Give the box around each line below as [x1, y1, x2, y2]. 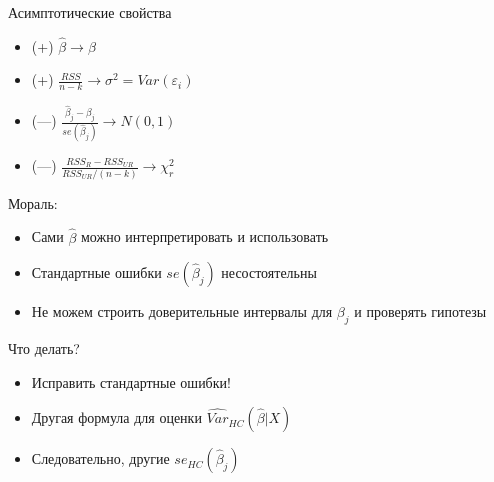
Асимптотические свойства [8, 2, 172, 22]
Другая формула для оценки [31, 407, 202, 428]
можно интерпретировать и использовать [80, 226, 329, 247]
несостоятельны [221, 262, 317, 283]
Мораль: [8, 192, 58, 213]
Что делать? [8, 337, 80, 358]
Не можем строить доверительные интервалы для [31, 301, 333, 322]
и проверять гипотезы [354, 301, 487, 322]
